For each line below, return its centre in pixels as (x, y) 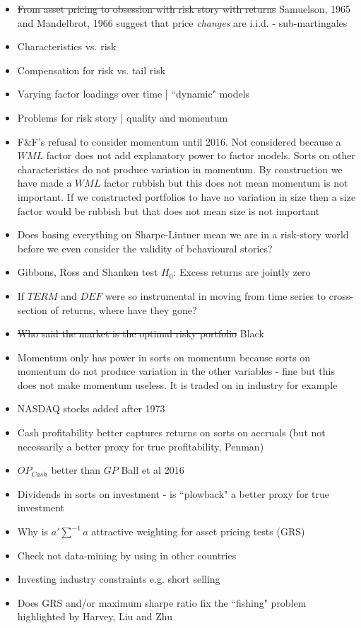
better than (76, 470)
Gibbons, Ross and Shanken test (88, 272)
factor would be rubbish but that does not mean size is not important (168, 210)
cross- (341, 295)
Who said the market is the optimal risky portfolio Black (141, 333)
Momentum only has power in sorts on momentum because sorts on (164, 357)
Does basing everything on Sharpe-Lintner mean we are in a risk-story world (183, 234)
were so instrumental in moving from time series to (216, 295)
